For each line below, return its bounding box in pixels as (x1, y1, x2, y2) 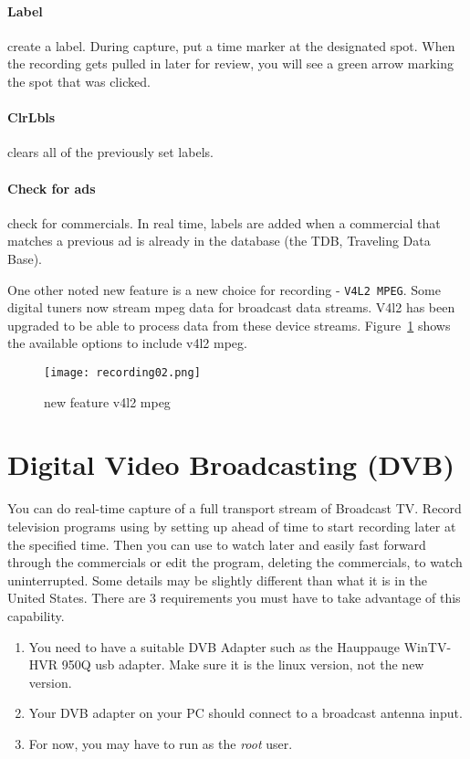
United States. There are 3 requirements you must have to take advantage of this (7, 588, 461, 607)
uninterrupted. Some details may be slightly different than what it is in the (7, 570, 428, 589)
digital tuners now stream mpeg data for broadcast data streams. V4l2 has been (7, 298, 455, 317)
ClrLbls (7, 108, 56, 127)
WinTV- (403, 637, 452, 656)
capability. (7, 606, 65, 625)
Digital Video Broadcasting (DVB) (7, 446, 454, 483)
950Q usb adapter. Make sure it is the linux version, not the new (61, 655, 424, 674)
